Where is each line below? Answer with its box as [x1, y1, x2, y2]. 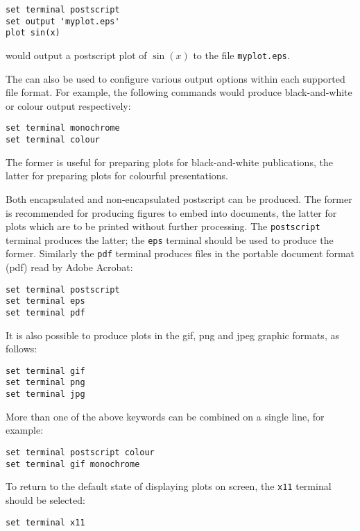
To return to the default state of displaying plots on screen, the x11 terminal [6, 479, 332, 493]
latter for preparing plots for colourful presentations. [6, 168, 229, 183]
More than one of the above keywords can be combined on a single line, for [6, 409, 325, 423]
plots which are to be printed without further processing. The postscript [6, 219, 320, 234]
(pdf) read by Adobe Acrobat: [6, 260, 133, 275]
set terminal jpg [6, 389, 85, 400]
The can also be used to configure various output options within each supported [6, 71, 345, 85]
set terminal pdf [6, 307, 85, 318]
